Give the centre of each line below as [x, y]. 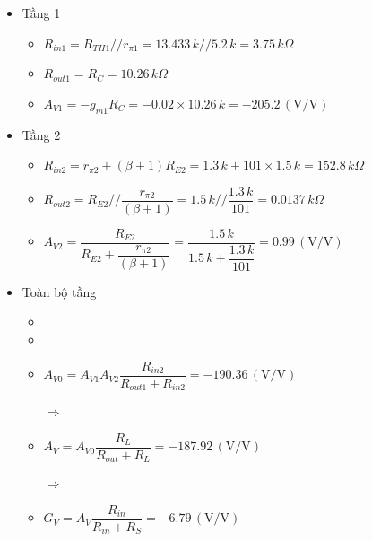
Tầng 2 [41, 134]
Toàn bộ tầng [59, 291]
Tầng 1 [41, 13]
